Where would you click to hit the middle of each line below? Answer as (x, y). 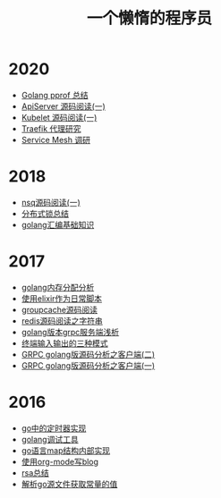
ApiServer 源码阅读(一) (64, 106)
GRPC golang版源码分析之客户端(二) (88, 354)
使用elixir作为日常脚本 (62, 298)
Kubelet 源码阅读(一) (59, 117)
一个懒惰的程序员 (149, 18)
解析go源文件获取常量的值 (69, 484)
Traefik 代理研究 (51, 128)
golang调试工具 (50, 439)
